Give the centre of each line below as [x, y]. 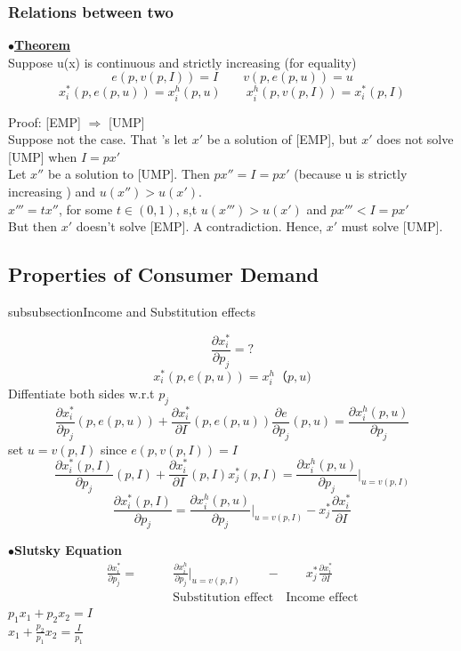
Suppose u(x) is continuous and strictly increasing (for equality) [182, 62]
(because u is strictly [351, 174]
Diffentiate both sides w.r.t [81, 393]
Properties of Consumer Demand [164, 274]
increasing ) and [52, 192]
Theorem [42, 45]
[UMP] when [43, 156]
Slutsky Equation [68, 550]
